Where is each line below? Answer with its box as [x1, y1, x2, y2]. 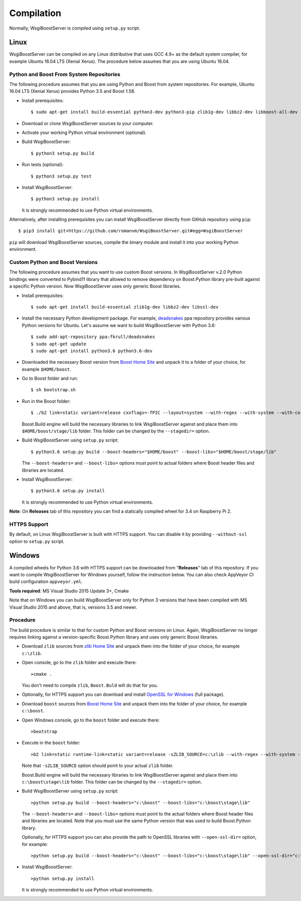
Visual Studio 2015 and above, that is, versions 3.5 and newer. [9, 604, 137, 610]
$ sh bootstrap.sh [31, 387, 76, 393]
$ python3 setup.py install [31, 196, 100, 202]
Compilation [9, 8, 61, 19]
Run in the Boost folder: [22, 398, 71, 404]
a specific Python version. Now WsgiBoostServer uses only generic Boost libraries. [9, 283, 181, 289]
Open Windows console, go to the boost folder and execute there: [22, 717, 160, 723]
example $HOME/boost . [22, 366, 71, 372]
